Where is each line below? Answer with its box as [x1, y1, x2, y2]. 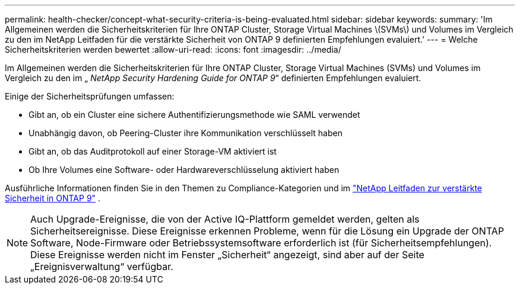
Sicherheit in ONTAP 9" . [5, 193, 101, 203]
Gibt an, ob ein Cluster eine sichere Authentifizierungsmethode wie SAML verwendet [28, 110, 360, 120]
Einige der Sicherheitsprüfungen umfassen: [5, 91, 175, 101]
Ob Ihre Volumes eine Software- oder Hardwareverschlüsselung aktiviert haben [28, 165, 340, 175]
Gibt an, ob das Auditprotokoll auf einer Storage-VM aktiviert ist [28, 146, 277, 156]
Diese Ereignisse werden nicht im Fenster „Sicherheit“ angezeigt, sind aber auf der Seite [30, 249, 424, 261]
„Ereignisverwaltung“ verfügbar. [30, 261, 173, 272]
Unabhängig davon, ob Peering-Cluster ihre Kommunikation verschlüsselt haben [28, 128, 343, 138]
